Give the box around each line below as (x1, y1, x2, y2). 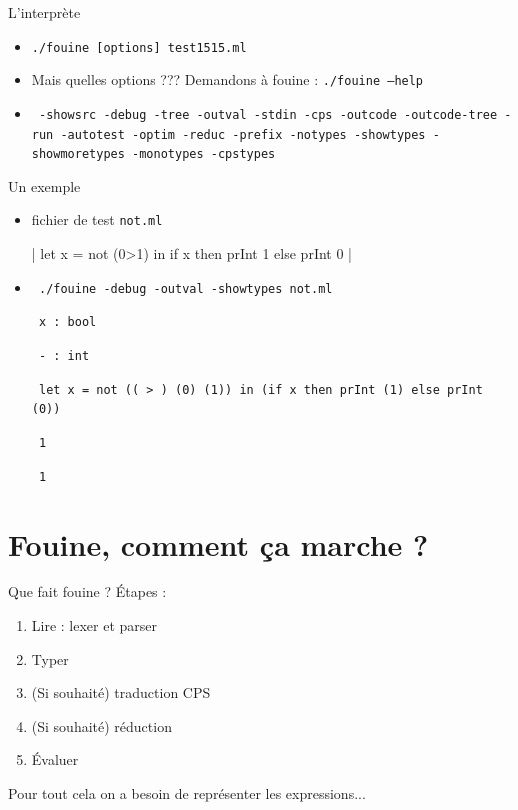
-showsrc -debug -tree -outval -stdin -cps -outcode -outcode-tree (38, 107, 498, 122)
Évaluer (31, 749, 79, 770)
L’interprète (8, 2, 81, 22)
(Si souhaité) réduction (31, 715, 172, 736)
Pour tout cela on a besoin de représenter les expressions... (8, 783, 366, 803)
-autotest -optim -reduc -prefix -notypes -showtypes (60, 127, 426, 142)
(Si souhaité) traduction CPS (31, 682, 211, 703)
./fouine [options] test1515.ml (31, 40, 247, 55)
